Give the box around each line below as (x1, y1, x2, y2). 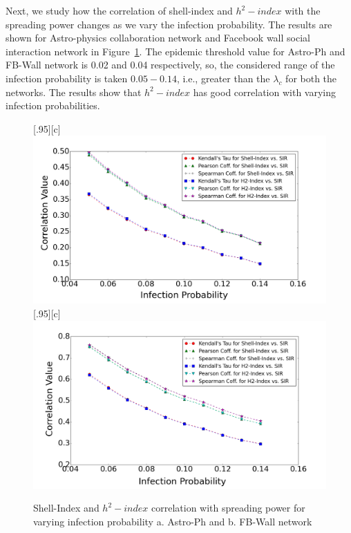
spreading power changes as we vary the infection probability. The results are (6, 17, 332, 31)
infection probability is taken (6, 71, 128, 85)
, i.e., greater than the (176, 71, 270, 85)
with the (285, 3, 321, 17)
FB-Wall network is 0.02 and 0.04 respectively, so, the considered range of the (6, 57, 335, 72)
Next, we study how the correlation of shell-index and (6, 3, 233, 17)
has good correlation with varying (193, 84, 336, 99)
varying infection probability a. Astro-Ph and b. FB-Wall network (33, 514, 312, 528)
